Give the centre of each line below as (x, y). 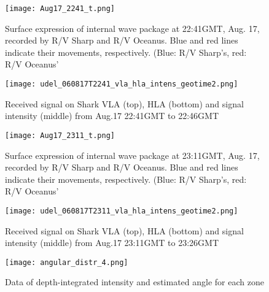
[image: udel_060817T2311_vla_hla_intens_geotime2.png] (122, 211)
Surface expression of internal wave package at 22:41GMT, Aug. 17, (132, 28)
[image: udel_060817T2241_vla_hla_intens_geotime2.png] (122, 84)
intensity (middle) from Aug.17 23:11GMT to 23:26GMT (112, 243)
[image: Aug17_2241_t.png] (60, 9)
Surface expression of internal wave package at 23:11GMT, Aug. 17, (132, 155)
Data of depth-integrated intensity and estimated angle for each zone (134, 282)
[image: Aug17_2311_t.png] (60, 135)
